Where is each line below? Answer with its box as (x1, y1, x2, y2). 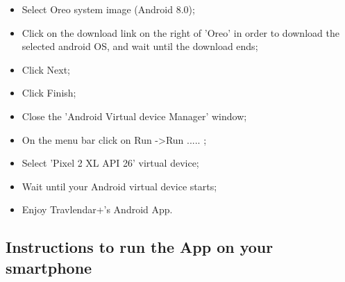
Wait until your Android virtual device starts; (22, 179, 217, 193)
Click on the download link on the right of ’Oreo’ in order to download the (22, 25, 339, 40)
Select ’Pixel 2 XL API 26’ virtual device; (22, 156, 199, 170)
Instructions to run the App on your (6, 236, 274, 258)
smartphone (6, 256, 92, 278)
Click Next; (22, 62, 71, 76)
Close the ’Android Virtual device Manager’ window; (22, 108, 247, 123)
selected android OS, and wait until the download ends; (22, 39, 258, 53)
